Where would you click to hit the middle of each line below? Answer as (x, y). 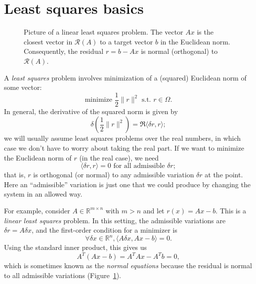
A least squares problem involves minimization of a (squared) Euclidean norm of (125, 77)
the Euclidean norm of (38, 157)
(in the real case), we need (119, 157)
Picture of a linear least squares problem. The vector (104, 32)
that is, (15, 175)
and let (154, 210)
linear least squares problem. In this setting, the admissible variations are (115, 220)
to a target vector (126, 41)
